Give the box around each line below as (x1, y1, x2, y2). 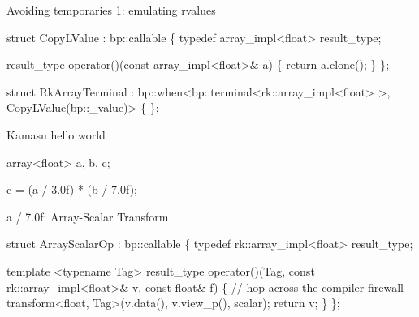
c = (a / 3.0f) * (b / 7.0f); (6, 181, 137, 198)
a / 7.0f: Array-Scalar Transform (6, 208, 169, 225)
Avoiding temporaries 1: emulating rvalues (6, 2, 216, 18)
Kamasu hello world (6, 126, 106, 143)
